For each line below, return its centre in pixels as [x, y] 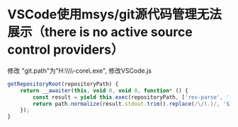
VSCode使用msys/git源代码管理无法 [114, 14]
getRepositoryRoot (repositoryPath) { [63, 84]
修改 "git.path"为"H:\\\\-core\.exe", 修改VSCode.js [80, 71]
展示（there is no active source [100, 32]
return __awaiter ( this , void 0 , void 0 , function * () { [104, 90]
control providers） [66, 50]
